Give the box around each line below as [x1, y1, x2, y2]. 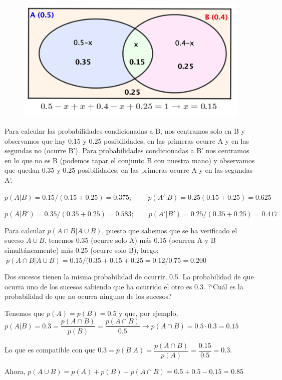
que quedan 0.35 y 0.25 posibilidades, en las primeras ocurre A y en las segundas [5, 165, 252, 175]
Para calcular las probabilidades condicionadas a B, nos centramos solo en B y [5, 125, 245, 136]
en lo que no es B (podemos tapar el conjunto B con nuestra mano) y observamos [5, 155, 255, 165]
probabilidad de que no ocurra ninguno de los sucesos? [5, 291, 172, 301]
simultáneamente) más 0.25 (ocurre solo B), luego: [5, 244, 159, 255]
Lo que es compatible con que [5, 344, 96, 354]
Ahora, [5, 365, 26, 376]
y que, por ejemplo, [119, 307, 178, 318]
